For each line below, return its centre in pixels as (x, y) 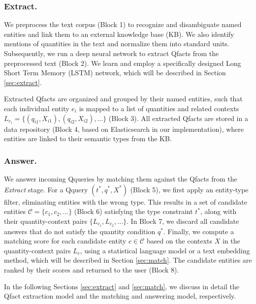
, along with (219, 211)
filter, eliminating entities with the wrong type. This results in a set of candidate (126, 201)
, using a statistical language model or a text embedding (165, 250)
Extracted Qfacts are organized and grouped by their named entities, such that (123, 99)
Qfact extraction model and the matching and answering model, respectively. (120, 296)
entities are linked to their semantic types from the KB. (88, 138)
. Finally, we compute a (199, 231)
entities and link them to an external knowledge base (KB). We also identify (119, 34)
